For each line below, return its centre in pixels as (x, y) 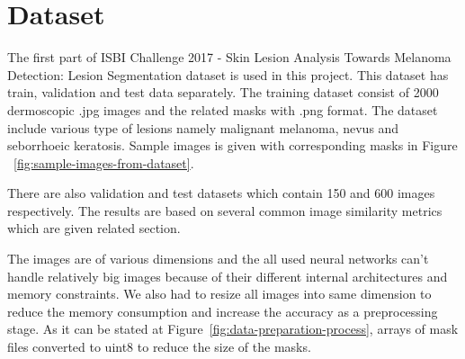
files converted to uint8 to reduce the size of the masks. (159, 347)
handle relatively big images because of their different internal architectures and (228, 276)
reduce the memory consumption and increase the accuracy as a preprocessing (223, 311)
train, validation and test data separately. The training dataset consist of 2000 (223, 92)
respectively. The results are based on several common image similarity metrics (225, 210)
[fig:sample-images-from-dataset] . (104, 162)
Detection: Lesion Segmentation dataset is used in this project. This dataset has (228, 74)
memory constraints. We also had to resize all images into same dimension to (219, 294)
